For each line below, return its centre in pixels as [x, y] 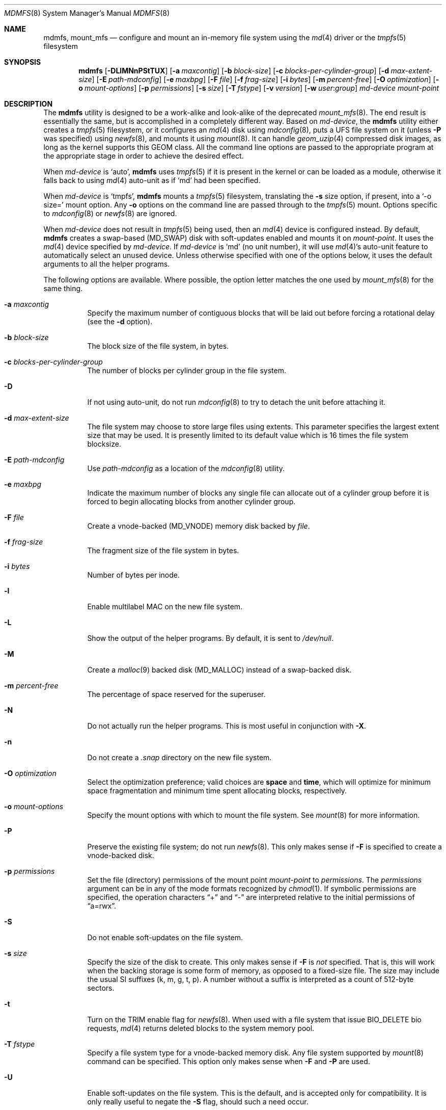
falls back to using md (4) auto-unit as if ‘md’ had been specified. [152, 180]
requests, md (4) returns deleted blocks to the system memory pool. [201, 1028]
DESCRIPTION [29, 104]
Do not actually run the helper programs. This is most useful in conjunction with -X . [227, 726]
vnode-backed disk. [121, 855]
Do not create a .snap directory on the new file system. [179, 757]
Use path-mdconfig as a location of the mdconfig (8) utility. [186, 468]
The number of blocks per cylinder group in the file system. [187, 370]
